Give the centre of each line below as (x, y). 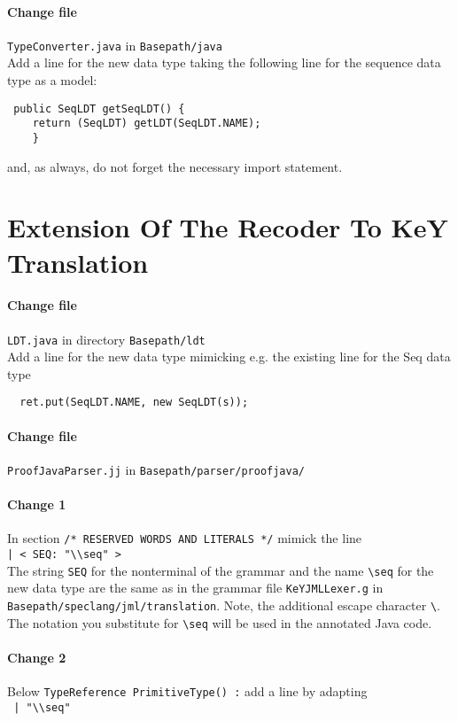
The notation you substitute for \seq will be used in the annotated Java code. (220, 622)
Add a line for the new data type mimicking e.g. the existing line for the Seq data (229, 357)
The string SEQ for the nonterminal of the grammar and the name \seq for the (221, 570)
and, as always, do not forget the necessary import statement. (175, 166)
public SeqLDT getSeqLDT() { (99, 109)
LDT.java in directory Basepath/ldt (106, 339)
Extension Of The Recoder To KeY (228, 227)
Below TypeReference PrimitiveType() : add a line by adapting (187, 691)
